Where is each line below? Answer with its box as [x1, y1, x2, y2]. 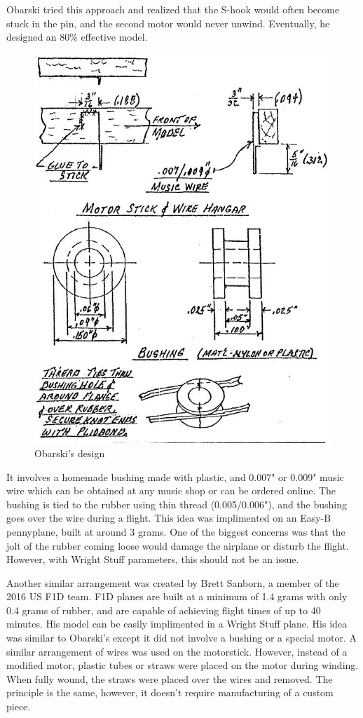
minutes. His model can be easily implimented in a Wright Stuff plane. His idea [6, 616, 348, 631]
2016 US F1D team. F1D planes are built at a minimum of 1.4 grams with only [6, 589, 348, 604]
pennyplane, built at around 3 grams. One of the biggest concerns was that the [6, 524, 345, 538]
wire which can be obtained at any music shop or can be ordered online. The [6, 483, 336, 498]
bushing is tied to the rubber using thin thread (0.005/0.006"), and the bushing [6, 496, 348, 511]
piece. [6, 699, 31, 714]
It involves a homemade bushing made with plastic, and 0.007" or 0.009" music [6, 469, 344, 484]
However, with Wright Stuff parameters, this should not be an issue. [6, 552, 299, 567]
